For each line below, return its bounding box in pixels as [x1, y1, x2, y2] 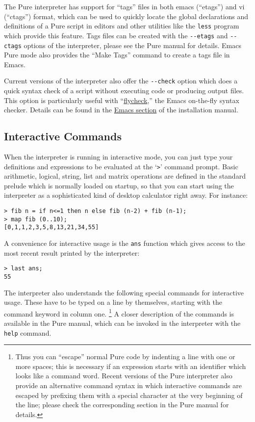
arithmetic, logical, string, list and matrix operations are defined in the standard [4, 171, 246, 181]
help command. [4, 327, 51, 338]
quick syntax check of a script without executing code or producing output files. [4, 85, 244, 95]
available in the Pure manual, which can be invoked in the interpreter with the [4, 317, 241, 328]
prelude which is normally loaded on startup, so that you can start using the [4, 180, 234, 190]
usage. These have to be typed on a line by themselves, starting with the [4, 297, 222, 307]
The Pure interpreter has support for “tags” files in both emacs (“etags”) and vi [4, 1, 245, 11]
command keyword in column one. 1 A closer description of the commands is [4, 307, 234, 318]
